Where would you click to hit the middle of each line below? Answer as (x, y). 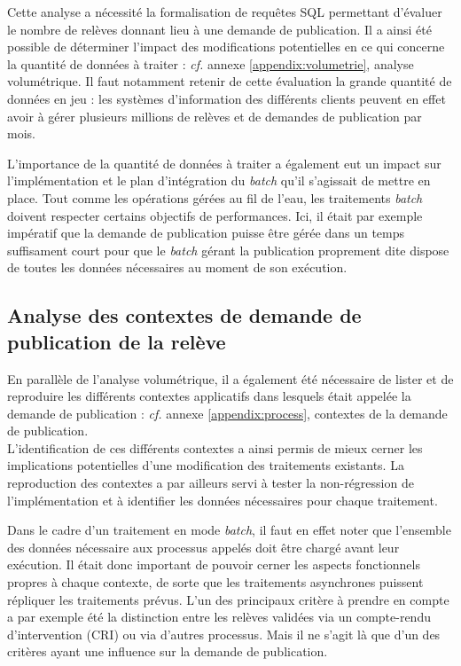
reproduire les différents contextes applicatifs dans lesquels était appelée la (209, 396)
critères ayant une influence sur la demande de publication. (168, 651)
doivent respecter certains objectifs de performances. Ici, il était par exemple (215, 215)
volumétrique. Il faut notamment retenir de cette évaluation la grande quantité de (230, 81)
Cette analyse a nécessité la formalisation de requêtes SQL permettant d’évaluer (225, 12)
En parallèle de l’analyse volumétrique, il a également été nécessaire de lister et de (230, 378)
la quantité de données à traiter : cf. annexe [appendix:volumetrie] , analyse (211, 63)
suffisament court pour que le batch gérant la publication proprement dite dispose (228, 250)
